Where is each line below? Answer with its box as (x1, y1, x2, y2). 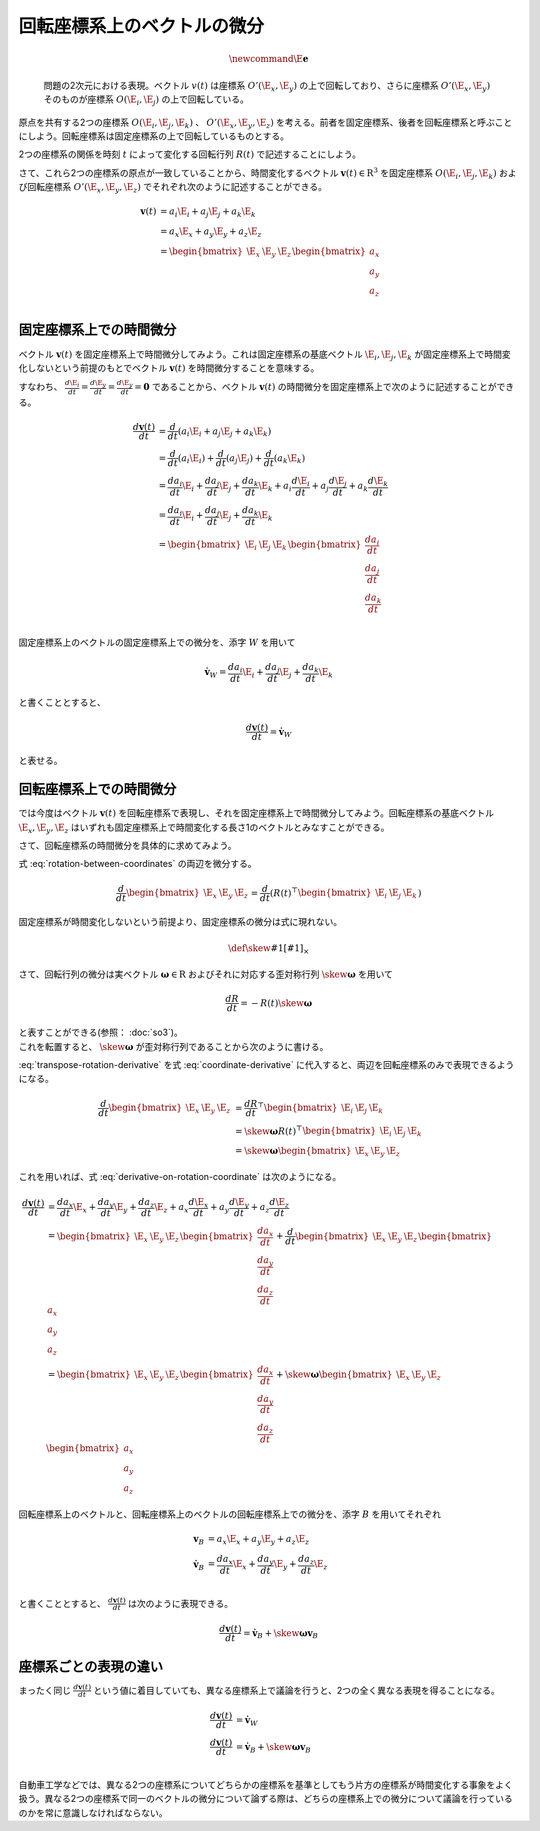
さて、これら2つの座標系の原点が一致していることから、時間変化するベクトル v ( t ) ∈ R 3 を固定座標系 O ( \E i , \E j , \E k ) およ (18, 166, 517, 181)
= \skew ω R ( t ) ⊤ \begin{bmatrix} (235, 1123, 377, 1137)
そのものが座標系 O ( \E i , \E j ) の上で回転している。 (43, 93, 250, 107)
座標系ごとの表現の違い (18, 1658, 164, 1675)
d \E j (328, 475, 347, 489)
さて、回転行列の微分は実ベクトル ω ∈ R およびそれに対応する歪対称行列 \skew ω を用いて (18, 968, 394, 980)
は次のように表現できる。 (128, 1597, 234, 1609)
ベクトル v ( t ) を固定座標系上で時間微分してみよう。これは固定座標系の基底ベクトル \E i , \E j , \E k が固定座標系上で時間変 (18, 348, 511, 362)
